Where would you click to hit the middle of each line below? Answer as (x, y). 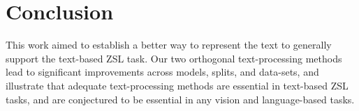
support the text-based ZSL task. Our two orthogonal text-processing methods (174, 58)
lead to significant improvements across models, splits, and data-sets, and (162, 72)
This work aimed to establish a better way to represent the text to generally (169, 45)
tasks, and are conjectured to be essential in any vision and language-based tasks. (180, 99)
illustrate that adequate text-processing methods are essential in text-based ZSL (177, 85)
